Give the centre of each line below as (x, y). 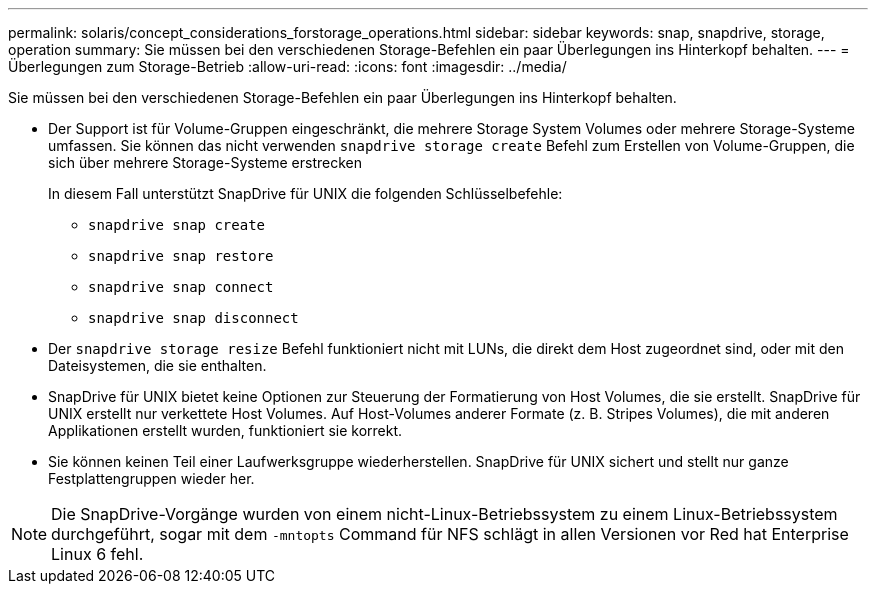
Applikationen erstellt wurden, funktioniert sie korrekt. (225, 430)
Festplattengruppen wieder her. (151, 478)
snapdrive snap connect (181, 287)
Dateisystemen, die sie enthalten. (157, 365)
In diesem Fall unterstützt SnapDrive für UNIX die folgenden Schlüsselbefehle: (305, 193)
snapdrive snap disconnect (193, 318)
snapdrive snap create (177, 225)
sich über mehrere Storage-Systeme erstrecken (205, 162)
